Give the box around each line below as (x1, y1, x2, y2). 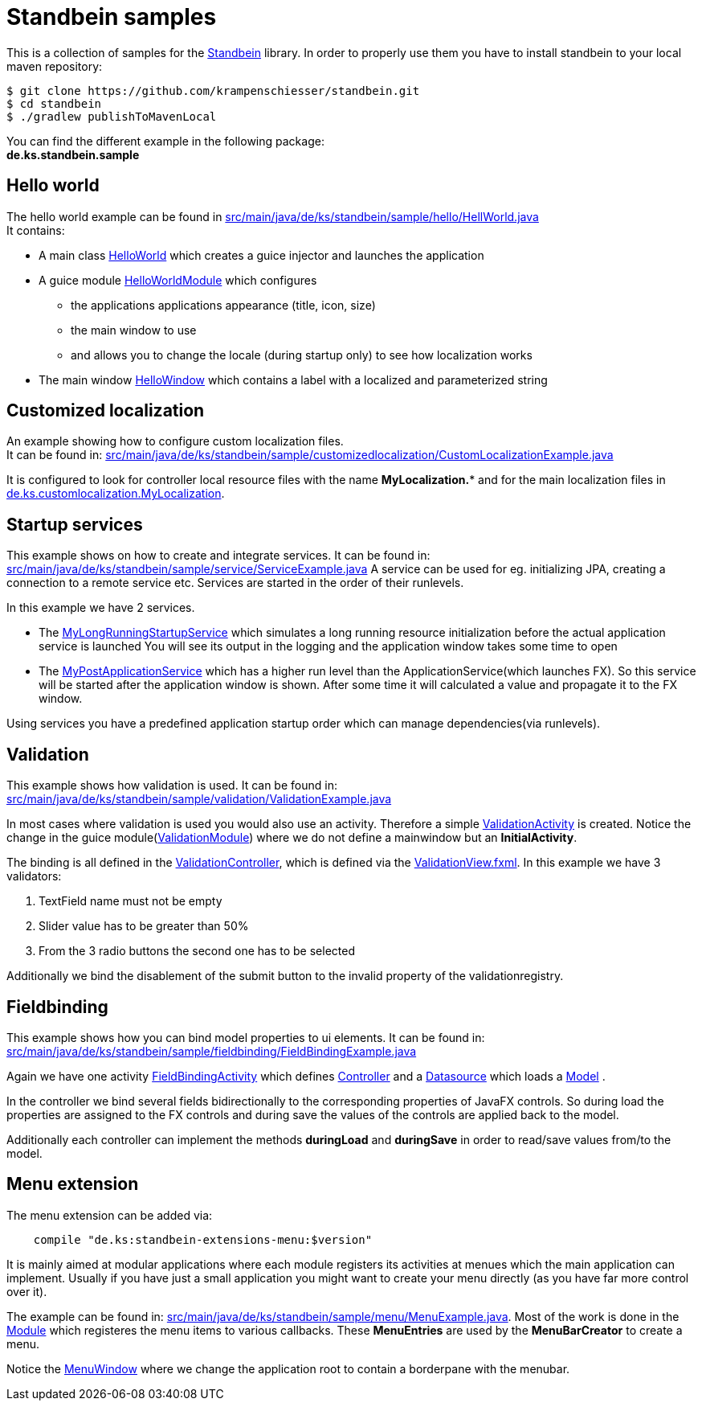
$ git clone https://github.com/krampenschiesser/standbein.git (6, 84, 420, 97)
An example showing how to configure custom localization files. (6, 434, 344, 449)
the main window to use (71, 322, 197, 337)
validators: (6, 869, 62, 884)
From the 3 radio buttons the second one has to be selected (39, 944, 355, 958)
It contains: (6, 223, 65, 237)
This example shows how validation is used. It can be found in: (6, 778, 337, 793)
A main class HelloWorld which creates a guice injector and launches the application (39, 248, 484, 262)
